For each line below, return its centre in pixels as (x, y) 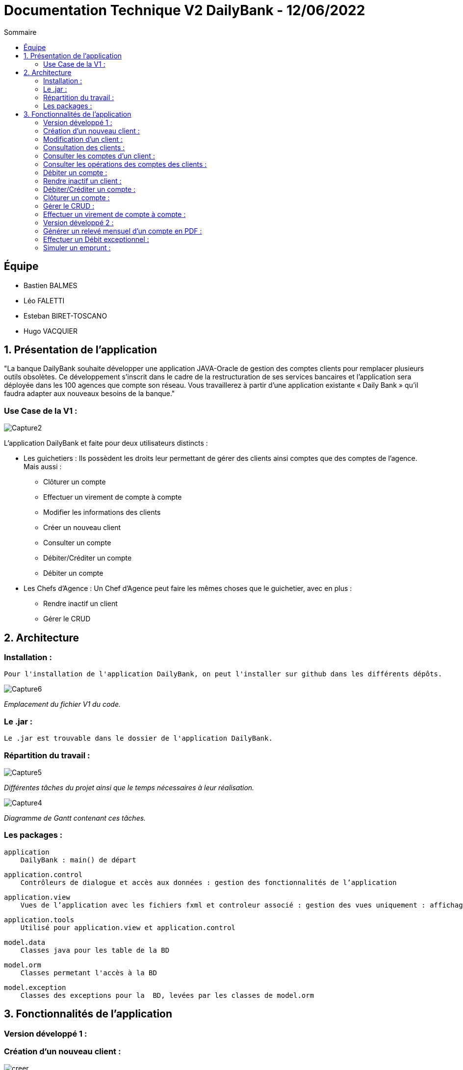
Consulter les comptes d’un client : (99, 156)
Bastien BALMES (51, 285)
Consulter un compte (77, 543)
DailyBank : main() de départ (78, 860)
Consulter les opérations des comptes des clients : (125, 164)
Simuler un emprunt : (77, 247)
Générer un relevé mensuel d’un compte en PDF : (123, 231)
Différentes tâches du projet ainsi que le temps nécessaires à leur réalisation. (129, 787)
